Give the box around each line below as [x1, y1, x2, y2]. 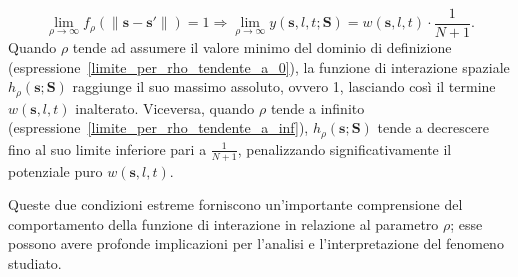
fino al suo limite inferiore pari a [8, 138, 207, 159]
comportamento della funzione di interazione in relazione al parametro [8, 213, 439, 234]
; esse [450, 213, 483, 234]
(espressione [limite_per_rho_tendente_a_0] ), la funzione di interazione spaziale [8, 56, 510, 77]
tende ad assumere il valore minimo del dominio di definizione [72, 37, 452, 58]
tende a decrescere [377, 117, 489, 138]
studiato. [8, 252, 62, 273]
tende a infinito [270, 97, 365, 118]
